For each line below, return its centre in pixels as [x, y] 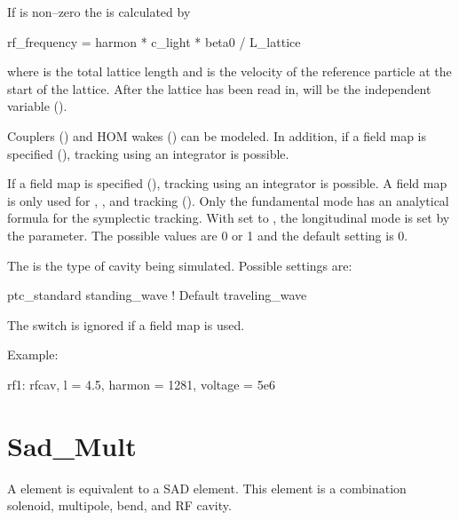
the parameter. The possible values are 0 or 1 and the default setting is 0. [208, 235]
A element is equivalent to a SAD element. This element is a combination [207, 488]
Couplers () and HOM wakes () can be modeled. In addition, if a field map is [217, 135]
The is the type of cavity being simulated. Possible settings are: [180, 265]
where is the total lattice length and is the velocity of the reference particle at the [229, 71]
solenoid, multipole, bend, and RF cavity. [119, 505]
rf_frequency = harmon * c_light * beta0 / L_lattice [154, 41]
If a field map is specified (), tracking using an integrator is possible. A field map [227, 183]
